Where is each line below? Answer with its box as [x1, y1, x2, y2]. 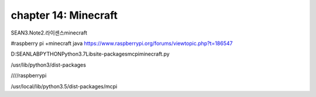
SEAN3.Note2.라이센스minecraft [11, 29, 88, 36]
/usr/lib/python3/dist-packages [11, 61, 86, 68]
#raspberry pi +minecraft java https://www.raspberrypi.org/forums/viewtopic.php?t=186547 [11, 40, 233, 47]
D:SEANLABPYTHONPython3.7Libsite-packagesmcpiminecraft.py [11, 50, 170, 58]
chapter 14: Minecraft [11, 9, 118, 22]
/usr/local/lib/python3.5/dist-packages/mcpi [11, 82, 118, 90]
